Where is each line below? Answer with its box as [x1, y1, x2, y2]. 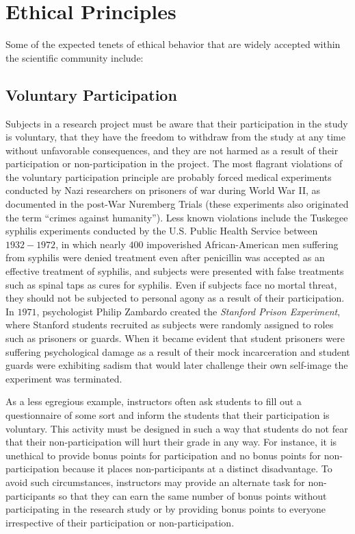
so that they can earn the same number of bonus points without [58, 488, 327, 502]
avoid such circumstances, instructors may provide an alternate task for [5, 474, 305, 489]
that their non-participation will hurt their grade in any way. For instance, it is [5, 435, 337, 449]
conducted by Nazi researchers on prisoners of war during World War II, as [5, 183, 321, 197]
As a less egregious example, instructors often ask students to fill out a [5, 394, 302, 409]
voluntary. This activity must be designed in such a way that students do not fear [5, 421, 348, 435]
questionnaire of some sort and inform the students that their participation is [5, 407, 330, 422]
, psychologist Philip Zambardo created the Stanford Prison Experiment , [36, 304, 341, 318]
